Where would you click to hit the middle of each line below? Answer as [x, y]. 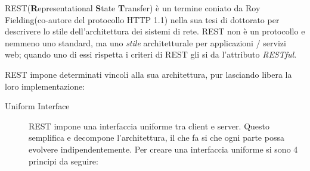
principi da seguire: [63, 161]
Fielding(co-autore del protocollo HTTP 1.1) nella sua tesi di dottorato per [142, 19]
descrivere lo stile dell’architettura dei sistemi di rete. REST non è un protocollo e [155, 31]
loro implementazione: [45, 86]
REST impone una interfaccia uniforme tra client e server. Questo [149, 126]
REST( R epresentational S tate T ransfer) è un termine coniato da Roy [133, 8]
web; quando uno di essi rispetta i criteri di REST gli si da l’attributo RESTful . [151, 54]
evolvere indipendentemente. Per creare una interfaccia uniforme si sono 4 [163, 149]
